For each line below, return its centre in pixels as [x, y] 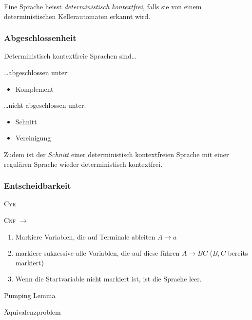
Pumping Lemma [30, 295]
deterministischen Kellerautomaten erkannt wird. [77, 16]
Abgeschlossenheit [40, 38]
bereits [238, 253]
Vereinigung [33, 138]
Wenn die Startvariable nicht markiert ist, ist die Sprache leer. [108, 279]
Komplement [34, 89]
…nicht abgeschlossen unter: [45, 105]
